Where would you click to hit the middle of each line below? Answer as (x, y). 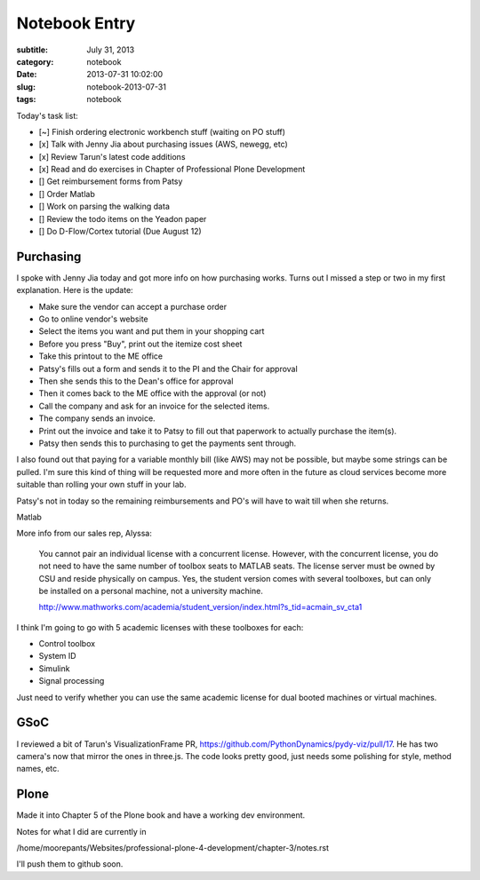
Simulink (54, 668)
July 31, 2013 (111, 50)
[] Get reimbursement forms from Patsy (111, 181)
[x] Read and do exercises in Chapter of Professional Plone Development (172, 170)
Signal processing (72, 681)
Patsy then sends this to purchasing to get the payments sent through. (168, 443)
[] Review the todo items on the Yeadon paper (123, 218)
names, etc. (38, 769)
